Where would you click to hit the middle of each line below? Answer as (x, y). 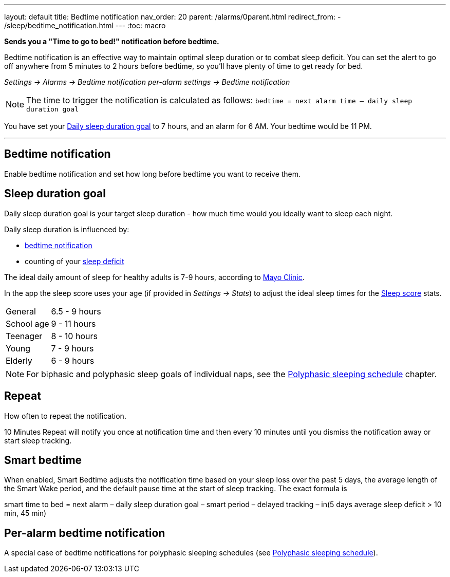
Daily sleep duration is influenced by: (67, 229)
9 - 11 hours (73, 323)
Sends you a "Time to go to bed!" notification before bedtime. (112, 41)
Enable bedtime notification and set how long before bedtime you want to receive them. (153, 174)
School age (27, 323)
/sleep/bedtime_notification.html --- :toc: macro (85, 25)
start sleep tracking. (38, 440)
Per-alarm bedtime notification (85, 533)
